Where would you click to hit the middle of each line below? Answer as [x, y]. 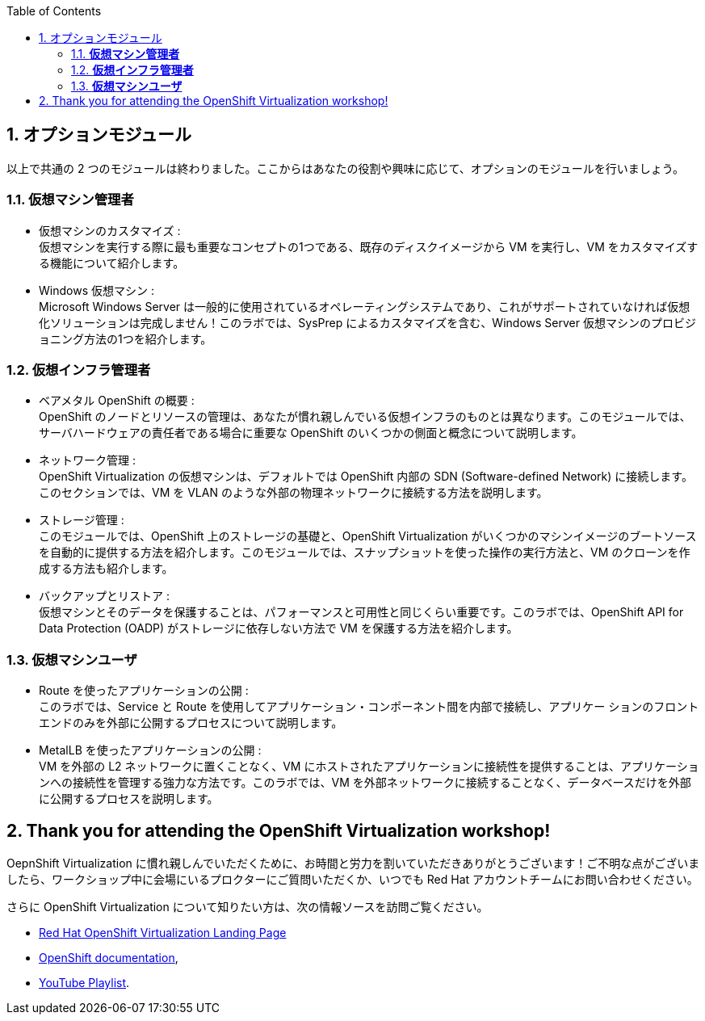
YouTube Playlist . [84, 982]
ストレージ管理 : [82, 520]
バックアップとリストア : [104, 596]
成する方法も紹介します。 [106, 569]
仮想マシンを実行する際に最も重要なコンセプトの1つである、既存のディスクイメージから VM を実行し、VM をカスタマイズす [369, 246]
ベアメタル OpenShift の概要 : [117, 401]
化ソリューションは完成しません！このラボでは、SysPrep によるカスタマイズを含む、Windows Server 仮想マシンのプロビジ [367, 322]
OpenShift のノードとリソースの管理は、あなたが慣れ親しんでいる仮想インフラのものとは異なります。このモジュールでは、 [365, 417]
